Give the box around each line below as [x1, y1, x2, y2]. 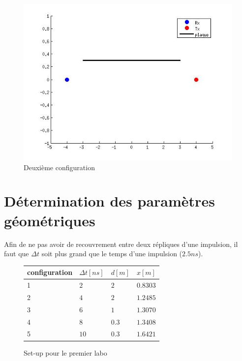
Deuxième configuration [24, 162, 95, 172]
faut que [4, 248, 29, 259]
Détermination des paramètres [4, 191, 215, 211]
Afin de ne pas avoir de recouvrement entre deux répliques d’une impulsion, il [4, 239, 238, 249]
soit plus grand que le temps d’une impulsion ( [41, 248, 182, 259]
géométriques [4, 210, 95, 230]
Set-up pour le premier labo [24, 347, 107, 358]
